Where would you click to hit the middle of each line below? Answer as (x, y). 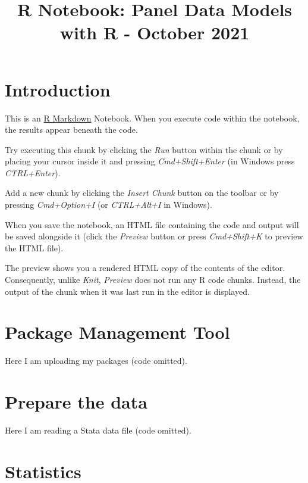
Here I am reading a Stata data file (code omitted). (98, 430)
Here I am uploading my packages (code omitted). (96, 361)
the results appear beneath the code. (71, 130)
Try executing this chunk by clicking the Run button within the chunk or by (144, 149)
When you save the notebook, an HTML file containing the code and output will (152, 224)
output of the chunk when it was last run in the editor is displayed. (127, 291)
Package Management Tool (117, 332)
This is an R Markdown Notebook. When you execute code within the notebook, (152, 118)
